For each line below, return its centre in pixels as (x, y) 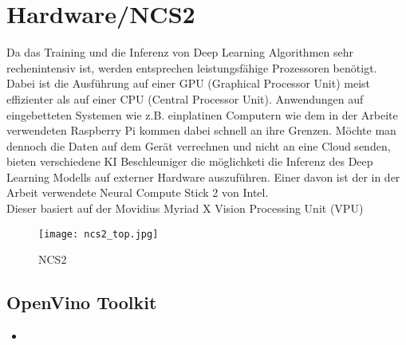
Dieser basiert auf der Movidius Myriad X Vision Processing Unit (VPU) (185, 208)
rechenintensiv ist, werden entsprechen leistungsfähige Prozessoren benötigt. (192, 67)
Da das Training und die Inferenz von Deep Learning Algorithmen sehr (180, 52)
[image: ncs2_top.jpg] (99, 234)
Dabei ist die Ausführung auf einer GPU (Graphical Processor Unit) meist (189, 83)
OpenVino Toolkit (82, 302)
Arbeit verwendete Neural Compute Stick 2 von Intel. (138, 192)
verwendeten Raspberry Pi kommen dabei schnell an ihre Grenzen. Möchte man (201, 130)
